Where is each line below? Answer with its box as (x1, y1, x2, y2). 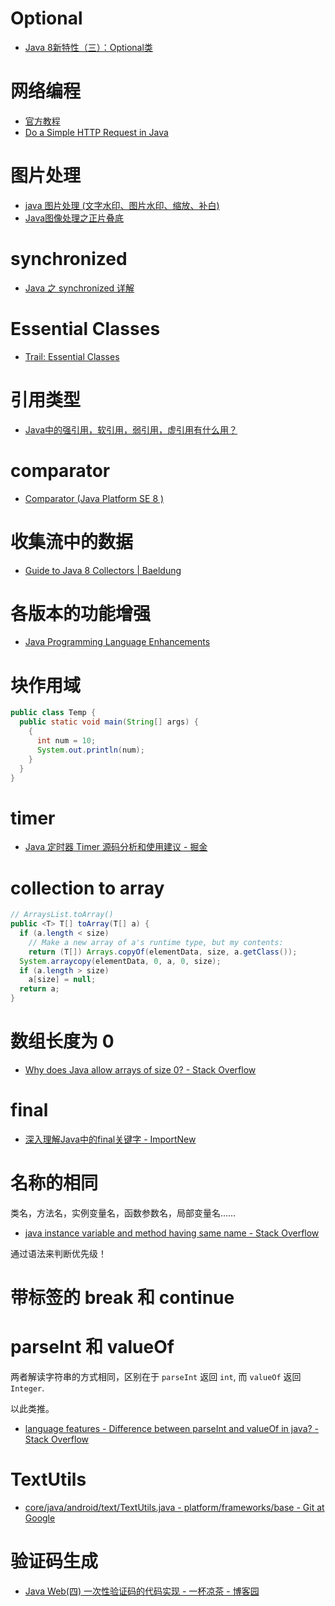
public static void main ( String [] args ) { (19, 717, 199, 727)
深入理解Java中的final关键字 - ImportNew (24, 1133, 197, 1145)
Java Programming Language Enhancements (24, 636, 211, 648)
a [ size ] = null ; (28, 975, 97, 985)
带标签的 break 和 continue (10, 1287, 235, 1309)
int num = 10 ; (36, 736, 97, 746)
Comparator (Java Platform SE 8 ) (24, 492, 165, 504)
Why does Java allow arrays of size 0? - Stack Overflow (24, 1063, 257, 1076)
